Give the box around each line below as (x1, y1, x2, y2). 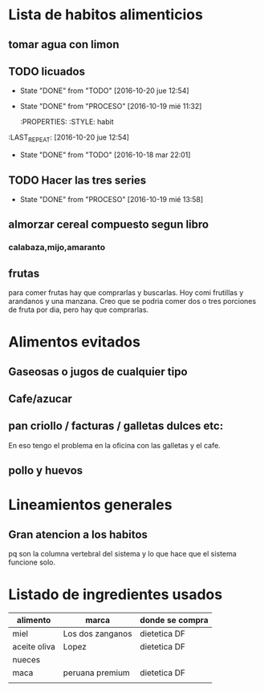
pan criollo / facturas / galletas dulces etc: (8, 419, 224, 433)
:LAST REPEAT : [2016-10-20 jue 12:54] (8, 132, 130, 144)
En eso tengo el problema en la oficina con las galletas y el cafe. (8, 440, 221, 450)
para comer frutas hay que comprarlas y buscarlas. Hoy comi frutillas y (8, 288, 244, 297)
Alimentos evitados (8, 333, 140, 351)
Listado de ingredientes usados (8, 585, 223, 604)
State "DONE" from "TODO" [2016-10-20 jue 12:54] (19, 86, 190, 95)
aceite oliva (12, 641, 56, 653)
